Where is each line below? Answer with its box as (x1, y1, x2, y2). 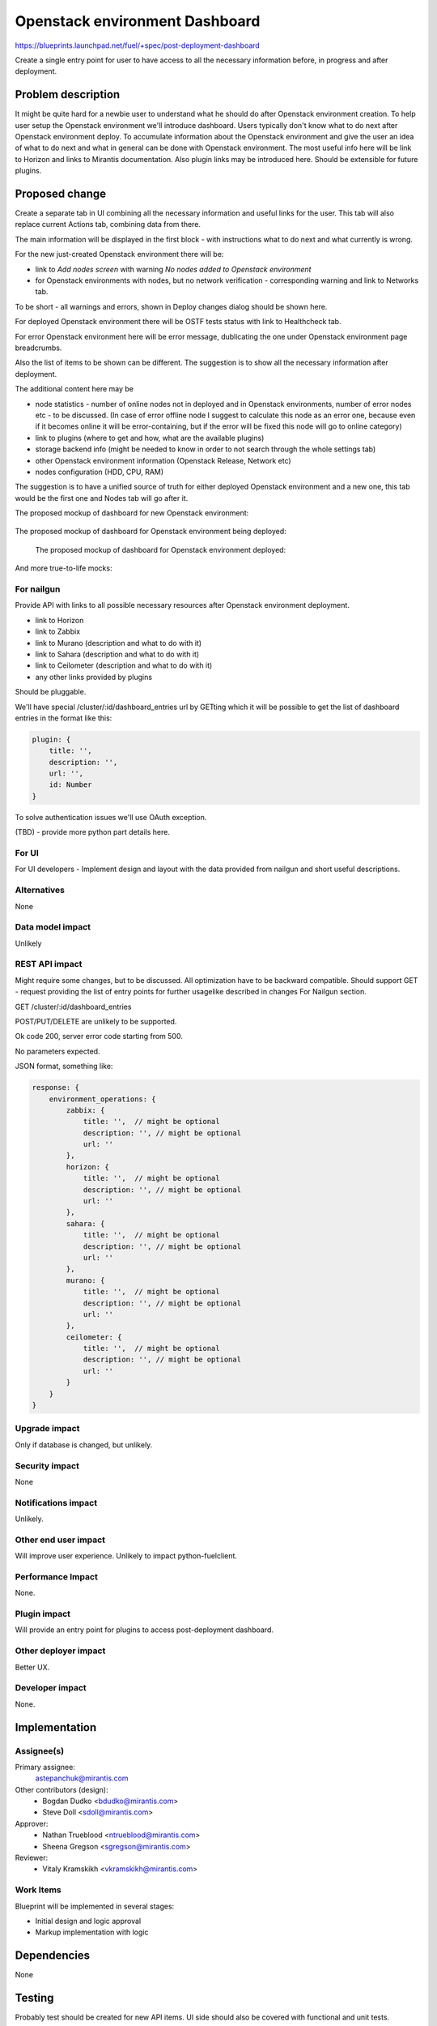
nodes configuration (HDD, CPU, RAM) (35, 467, 164, 477)
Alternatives (15, 884, 65, 895)
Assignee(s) (15, 1745, 65, 1756)
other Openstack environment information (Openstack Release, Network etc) (35, 455, 291, 465)
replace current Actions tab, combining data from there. (15, 220, 202, 229)
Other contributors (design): (15, 1785, 108, 1794)
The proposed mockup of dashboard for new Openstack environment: (15, 508, 249, 518)
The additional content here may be (15, 384, 134, 394)
